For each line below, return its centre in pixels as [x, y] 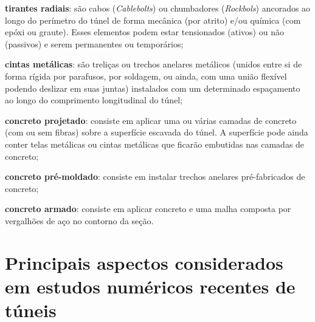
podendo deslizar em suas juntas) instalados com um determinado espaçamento [153, 88]
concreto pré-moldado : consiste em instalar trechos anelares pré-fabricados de [155, 176]
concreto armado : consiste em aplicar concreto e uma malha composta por [148, 209]
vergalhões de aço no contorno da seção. [79, 220]
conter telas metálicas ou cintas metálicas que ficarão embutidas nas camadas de [155, 144]
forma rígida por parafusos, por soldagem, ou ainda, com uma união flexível [146, 76]
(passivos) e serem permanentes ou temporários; [94, 43]
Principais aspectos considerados [144, 262]
